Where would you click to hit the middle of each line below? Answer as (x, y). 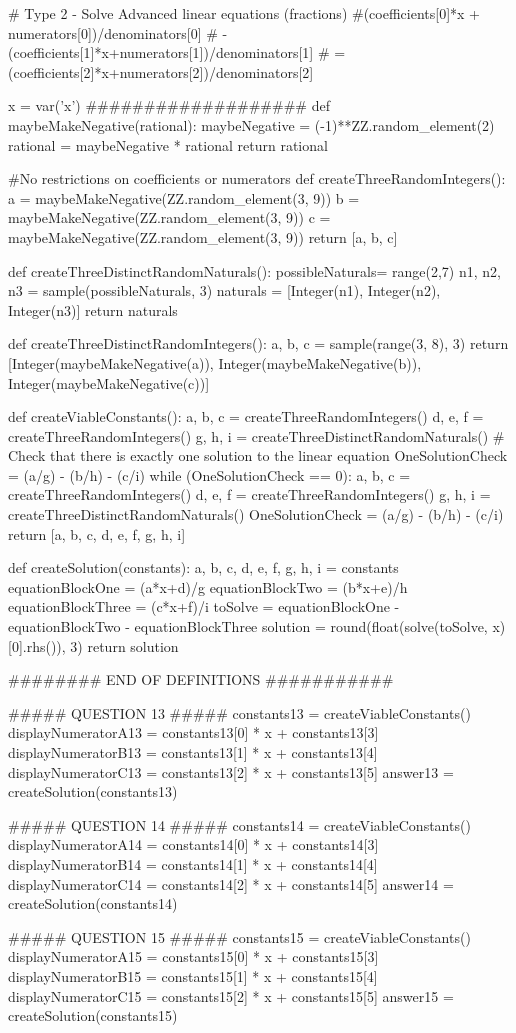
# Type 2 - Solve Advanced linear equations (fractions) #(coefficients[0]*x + (244, 13)
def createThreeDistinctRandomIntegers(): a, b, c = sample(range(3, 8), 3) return (258, 343)
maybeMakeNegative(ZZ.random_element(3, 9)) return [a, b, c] (203, 236)
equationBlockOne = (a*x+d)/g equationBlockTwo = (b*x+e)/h (208, 586)
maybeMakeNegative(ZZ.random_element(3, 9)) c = (169, 217)
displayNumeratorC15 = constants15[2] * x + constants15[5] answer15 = (231, 995)
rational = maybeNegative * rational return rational (168, 144)
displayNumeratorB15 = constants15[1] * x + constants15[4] (193, 975)
